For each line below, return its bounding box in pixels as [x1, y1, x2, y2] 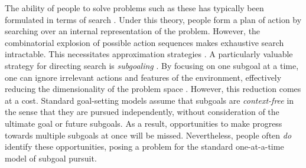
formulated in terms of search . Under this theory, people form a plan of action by [5, 13, 302, 25]
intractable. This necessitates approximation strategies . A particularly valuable [5, 48, 293, 60]
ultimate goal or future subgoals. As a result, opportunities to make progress [5, 117, 282, 129]
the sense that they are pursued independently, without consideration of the [5, 106, 279, 118]
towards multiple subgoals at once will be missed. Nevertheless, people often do [5, 129, 292, 141]
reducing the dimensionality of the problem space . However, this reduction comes [5, 83, 301, 95]
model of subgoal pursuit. [5, 151, 97, 164]
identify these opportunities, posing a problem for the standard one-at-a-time [5, 140, 284, 153]
